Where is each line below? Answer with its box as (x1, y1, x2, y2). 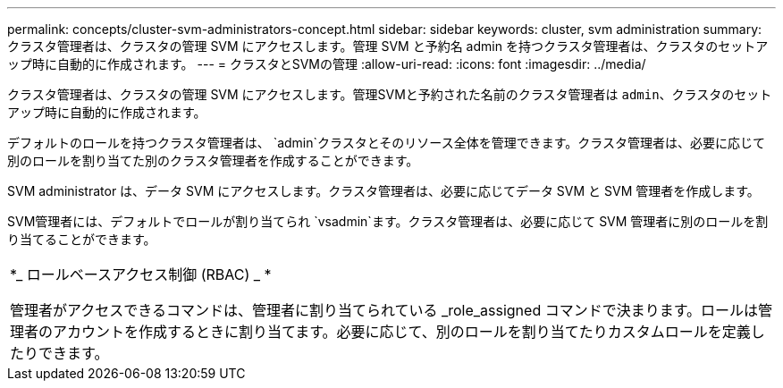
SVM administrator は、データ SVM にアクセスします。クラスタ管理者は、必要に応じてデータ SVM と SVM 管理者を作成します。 (7, 183, 760, 198)
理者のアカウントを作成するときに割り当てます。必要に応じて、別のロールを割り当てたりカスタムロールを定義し (10, 323, 765, 341)
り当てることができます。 (7, 232, 156, 247)
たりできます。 (10, 344, 109, 362)
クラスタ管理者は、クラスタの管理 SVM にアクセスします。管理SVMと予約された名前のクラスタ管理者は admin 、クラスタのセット (7, 87, 772, 102)
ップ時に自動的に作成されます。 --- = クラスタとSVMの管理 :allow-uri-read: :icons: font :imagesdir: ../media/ (7, 56, 646, 72)
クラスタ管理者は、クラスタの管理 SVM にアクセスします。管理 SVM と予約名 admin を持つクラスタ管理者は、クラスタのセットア (7, 38, 769, 54)
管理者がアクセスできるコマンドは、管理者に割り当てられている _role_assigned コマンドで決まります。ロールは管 (10, 301, 773, 319)
